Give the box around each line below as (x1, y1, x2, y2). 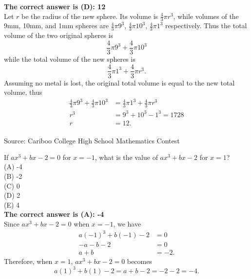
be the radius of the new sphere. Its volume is (21, 11, 158, 21)
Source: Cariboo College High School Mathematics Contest (4, 136, 180, 146)
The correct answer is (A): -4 (4, 209, 104, 219)
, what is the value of (95, 152, 158, 162)
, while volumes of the (173, 11, 239, 21)
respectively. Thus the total (165, 20, 247, 31)
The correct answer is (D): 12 (4, 1, 106, 11)
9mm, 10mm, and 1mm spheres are (4, 20, 109, 31)
